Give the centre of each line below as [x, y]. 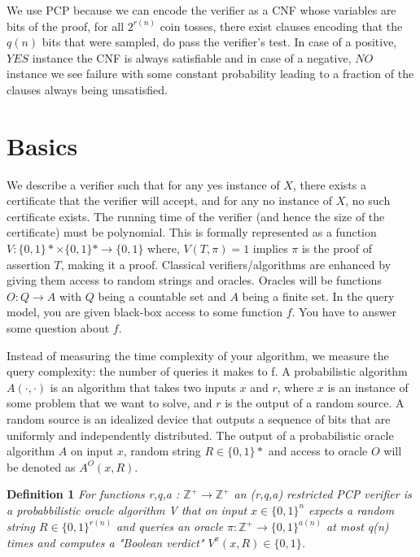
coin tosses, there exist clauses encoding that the [281, 26]
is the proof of [337, 248]
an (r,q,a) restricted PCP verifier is [323, 494]
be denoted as [41, 466]
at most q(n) [358, 526]
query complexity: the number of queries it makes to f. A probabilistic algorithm [207, 371]
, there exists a [329, 184]
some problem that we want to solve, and [109, 403]
